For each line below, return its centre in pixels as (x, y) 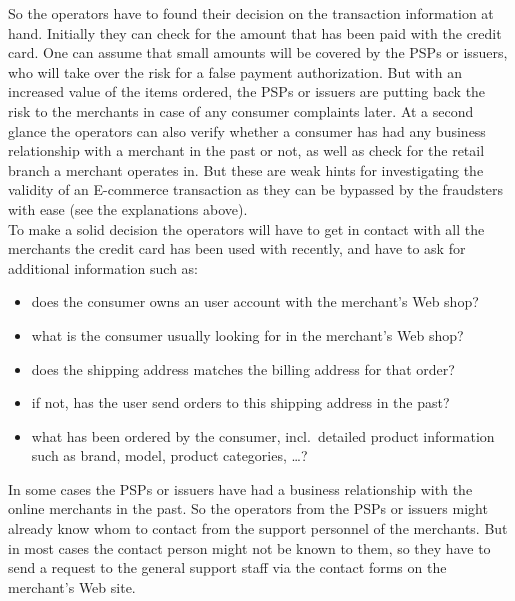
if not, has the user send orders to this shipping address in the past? (240, 402)
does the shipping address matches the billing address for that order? (243, 368)
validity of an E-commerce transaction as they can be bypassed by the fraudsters (256, 189)
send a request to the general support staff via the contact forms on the (227, 567)
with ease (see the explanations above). (128, 208)
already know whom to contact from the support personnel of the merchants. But (258, 528)
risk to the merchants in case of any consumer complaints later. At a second (241, 110)
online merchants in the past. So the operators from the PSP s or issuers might (248, 508)
